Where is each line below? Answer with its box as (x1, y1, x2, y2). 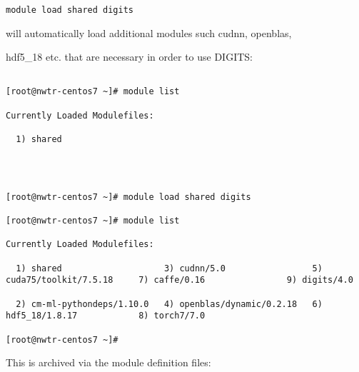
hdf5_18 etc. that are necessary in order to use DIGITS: (6, 49, 253, 64)
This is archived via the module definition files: (6, 355, 211, 370)
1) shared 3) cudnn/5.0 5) (16, 263, 323, 273)
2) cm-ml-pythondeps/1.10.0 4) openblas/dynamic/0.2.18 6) (16, 298, 323, 309)
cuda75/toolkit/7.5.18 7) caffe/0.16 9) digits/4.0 (6, 275, 353, 286)
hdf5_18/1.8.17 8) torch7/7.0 (6, 311, 206, 321)
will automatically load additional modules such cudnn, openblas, (6, 25, 292, 40)
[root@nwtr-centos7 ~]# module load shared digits (6, 191, 251, 202)
